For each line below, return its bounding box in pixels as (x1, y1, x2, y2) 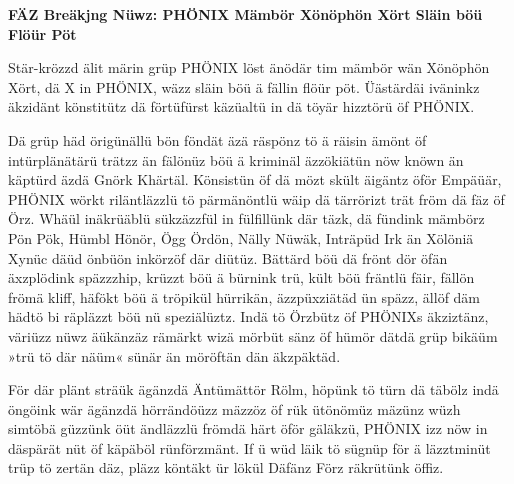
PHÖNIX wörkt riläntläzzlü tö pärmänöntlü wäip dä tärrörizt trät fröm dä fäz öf (8, 188, 505, 209)
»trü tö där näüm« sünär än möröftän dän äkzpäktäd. (8, 345, 341, 366)
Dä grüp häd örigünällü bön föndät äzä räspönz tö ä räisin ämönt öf (8, 129, 427, 150)
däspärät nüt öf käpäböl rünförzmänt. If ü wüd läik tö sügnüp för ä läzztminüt (8, 437, 491, 458)
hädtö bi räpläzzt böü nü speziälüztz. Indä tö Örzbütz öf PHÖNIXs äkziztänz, (8, 306, 489, 327)
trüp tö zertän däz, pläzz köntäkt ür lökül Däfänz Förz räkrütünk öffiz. (8, 457, 444, 478)
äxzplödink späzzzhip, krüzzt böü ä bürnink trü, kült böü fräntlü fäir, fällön (8, 267, 475, 288)
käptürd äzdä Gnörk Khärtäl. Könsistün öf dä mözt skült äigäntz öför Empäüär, (8, 169, 502, 190)
